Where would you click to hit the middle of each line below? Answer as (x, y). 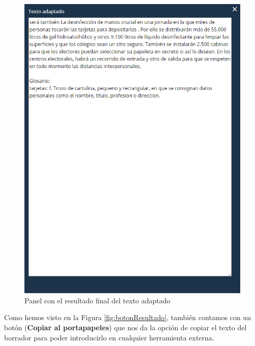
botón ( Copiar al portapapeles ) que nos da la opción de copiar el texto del (125, 327)
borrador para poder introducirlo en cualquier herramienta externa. (109, 337)
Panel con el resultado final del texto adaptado (97, 300)
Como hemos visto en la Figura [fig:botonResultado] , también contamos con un (127, 317)
